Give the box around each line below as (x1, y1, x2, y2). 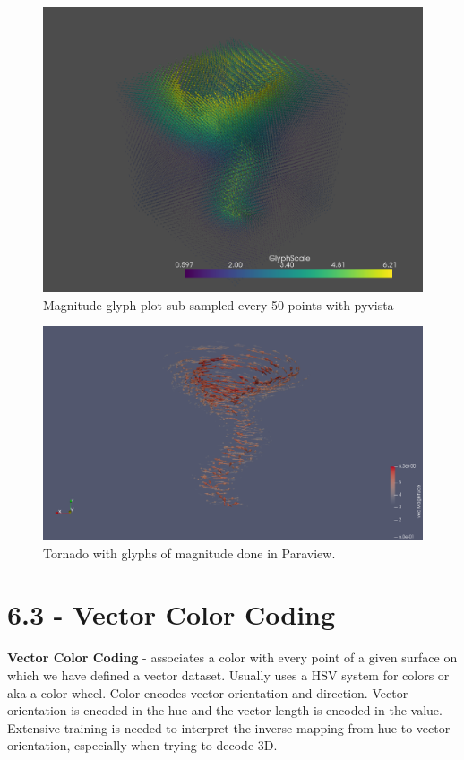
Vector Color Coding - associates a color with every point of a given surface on (7, 648, 458, 667)
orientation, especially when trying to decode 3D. (7, 736, 278, 755)
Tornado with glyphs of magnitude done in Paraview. (43, 543, 336, 562)
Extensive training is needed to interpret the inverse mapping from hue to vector (7, 718, 451, 737)
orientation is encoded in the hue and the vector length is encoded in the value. (7, 701, 443, 720)
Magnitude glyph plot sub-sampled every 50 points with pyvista (43, 295, 394, 314)
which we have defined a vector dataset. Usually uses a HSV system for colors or (7, 666, 450, 684)
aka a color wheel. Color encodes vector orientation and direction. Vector (7, 683, 408, 702)
